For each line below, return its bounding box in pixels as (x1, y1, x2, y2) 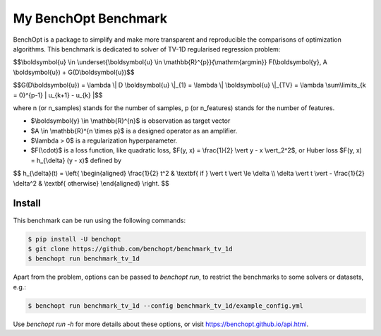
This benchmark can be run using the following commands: (13, 216, 186, 224)
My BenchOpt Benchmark (13, 11, 167, 26)
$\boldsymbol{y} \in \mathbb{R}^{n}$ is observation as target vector (30, 116, 231, 125)
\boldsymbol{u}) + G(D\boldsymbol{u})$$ (13, 68, 135, 76)
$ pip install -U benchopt (28, 235, 121, 243)
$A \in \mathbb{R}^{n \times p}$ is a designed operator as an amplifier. (30, 126, 238, 135)
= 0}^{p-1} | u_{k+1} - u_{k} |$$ (13, 90, 103, 99)
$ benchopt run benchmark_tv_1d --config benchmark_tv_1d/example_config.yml (28, 301, 303, 310)
